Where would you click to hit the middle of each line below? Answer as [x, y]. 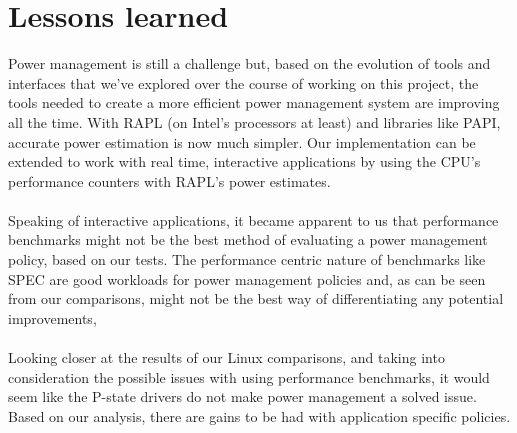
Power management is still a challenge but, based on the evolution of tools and [249, 63]
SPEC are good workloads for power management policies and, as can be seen [247, 278]
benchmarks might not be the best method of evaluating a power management [248, 239]
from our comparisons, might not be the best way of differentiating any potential [256, 298]
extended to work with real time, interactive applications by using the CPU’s [244, 161]
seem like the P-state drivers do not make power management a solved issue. [242, 396]
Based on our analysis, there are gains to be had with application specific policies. [259, 415]
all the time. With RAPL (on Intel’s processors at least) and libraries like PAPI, [254, 121]
